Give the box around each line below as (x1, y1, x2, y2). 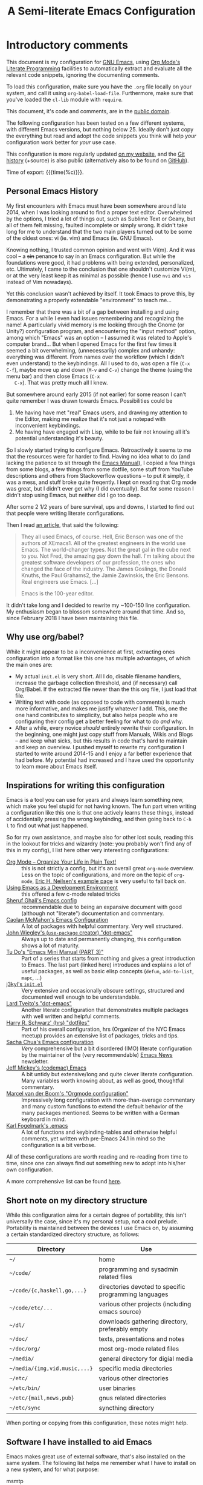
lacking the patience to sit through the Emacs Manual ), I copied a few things (6, 459, 195, 466)
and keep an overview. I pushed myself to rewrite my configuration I (14, 743, 184, 750)
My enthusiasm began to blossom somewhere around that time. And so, (6, 607, 185, 615)
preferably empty (98, 1325, 148, 1334)
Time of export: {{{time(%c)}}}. (6, 168, 84, 176)
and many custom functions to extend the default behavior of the (21, 1103, 183, 1110)
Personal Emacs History (6, 186, 98, 196)
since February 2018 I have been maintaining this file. (6, 614, 139, 621)
